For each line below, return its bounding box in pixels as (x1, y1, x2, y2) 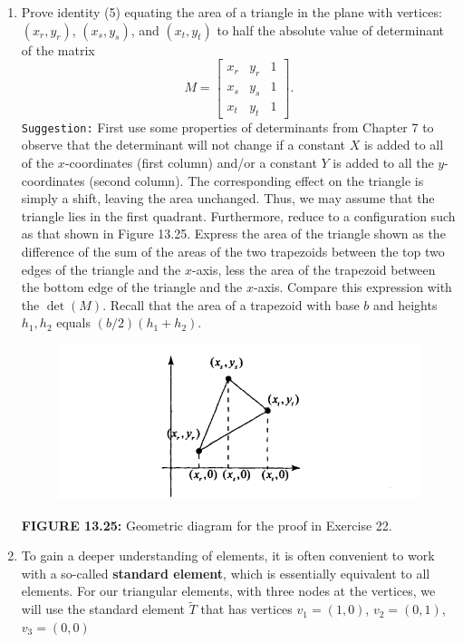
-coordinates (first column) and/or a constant (64, 152, 317, 171)
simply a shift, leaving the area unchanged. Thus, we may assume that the (21, 189, 435, 208)
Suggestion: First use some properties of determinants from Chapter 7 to (21, 117, 434, 136)
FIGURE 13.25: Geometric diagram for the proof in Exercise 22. (21, 515, 392, 534)
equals (56, 313, 92, 332)
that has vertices (200, 599, 293, 619)
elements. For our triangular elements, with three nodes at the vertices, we (21, 581, 436, 600)
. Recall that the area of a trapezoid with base (102, 295, 360, 314)
